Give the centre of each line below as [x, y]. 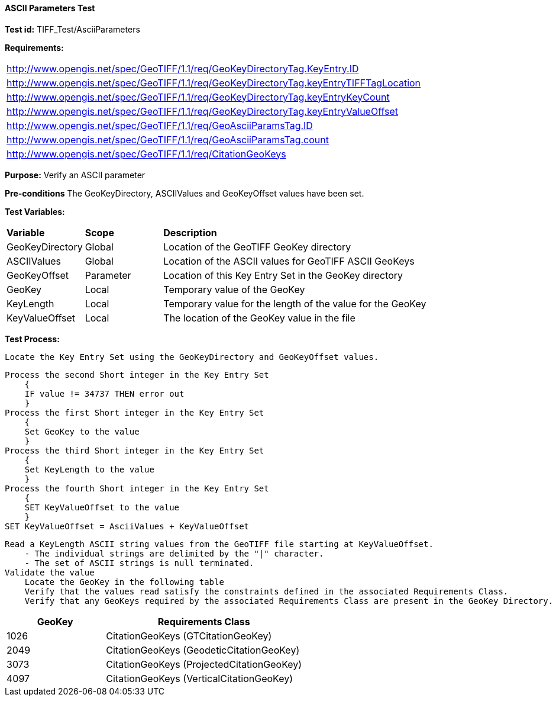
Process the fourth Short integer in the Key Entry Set [137, 488]
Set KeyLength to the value [89, 469]
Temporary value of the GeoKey [234, 289]
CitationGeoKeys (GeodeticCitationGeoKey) [203, 650]
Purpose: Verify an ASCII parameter [75, 175]
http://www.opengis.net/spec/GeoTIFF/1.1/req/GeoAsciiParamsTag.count [168, 139]
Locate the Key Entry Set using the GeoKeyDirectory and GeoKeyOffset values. [192, 357]
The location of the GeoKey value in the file [259, 318]
